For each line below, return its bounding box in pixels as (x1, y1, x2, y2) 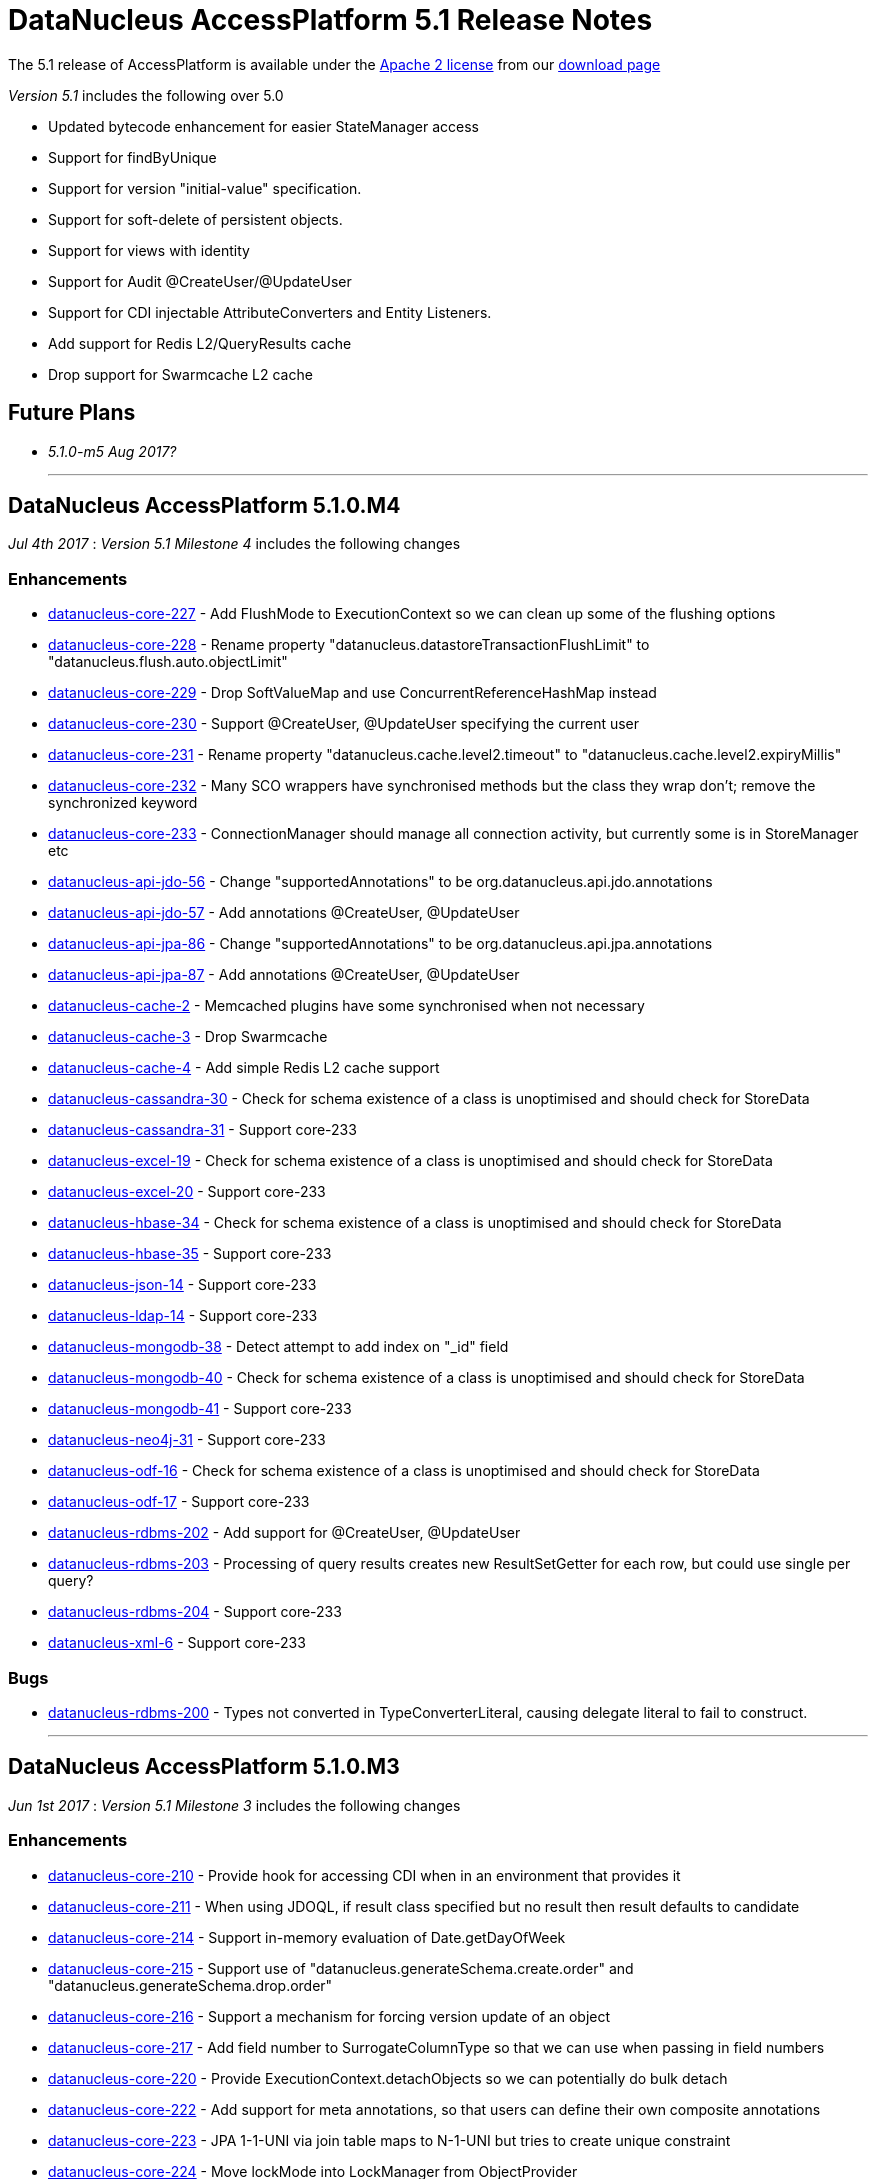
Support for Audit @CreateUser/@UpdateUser (48, 272, 352, 290)
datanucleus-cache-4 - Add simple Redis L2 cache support (48, 1059, 440, 1077)
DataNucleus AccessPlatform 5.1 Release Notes (8, 3, 653, 37)
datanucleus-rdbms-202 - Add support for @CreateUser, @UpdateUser (48, 1524, 521, 1542)
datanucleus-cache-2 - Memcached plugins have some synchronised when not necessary (48, 997, 645, 1015)
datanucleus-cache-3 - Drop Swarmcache (48, 1028, 328, 1046)
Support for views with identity (48, 241, 250, 259)
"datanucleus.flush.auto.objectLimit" (48, 653, 288, 671)
